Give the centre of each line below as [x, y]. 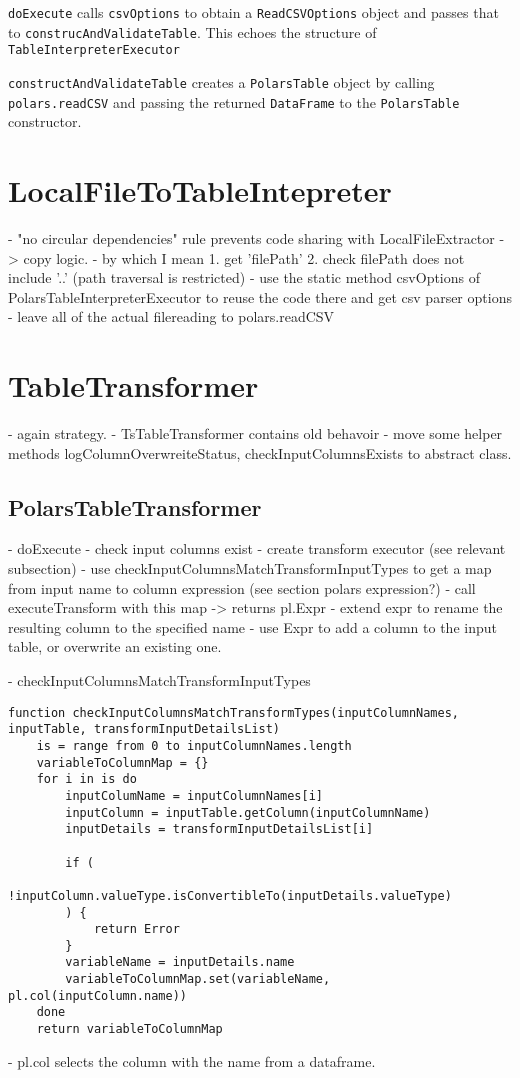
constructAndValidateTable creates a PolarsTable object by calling [221, 81]
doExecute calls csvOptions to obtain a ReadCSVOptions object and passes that [253, 12]
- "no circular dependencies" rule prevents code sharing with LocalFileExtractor [251, 238]
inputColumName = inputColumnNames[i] [194, 795]
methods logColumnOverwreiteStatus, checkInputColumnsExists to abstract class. [260, 452]
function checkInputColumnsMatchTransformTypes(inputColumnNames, [234, 712]
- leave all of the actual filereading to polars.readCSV [171, 316]
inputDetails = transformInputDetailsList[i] [219, 829]
